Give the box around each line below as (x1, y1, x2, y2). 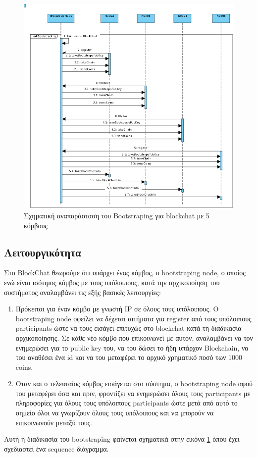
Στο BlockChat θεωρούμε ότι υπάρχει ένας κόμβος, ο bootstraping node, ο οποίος (4, 267, 246, 278)
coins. (15, 361, 33, 372)
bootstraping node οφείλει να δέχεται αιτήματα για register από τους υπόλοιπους (15, 313, 252, 323)
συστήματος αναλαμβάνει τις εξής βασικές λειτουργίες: (4, 287, 161, 297)
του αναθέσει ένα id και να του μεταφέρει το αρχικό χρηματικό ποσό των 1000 (15, 352, 243, 362)
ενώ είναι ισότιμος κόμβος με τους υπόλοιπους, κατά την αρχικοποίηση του (4, 277, 220, 287)
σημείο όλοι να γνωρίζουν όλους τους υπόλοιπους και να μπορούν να (15, 407, 214, 418)
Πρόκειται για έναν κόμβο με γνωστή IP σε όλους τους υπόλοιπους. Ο (15, 304, 219, 314)
